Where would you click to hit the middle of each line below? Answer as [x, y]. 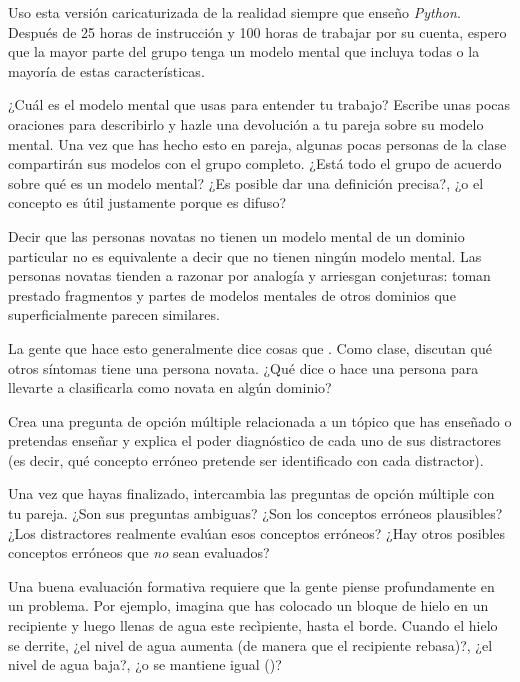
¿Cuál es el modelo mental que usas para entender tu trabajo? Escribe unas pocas [259, 104]
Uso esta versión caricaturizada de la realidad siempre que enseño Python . [234, 12]
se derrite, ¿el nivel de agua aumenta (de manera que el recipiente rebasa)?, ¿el [250, 644]
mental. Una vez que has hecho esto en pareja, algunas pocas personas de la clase [257, 143]
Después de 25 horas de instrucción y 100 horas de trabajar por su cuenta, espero [257, 31]
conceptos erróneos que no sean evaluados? [139, 552]
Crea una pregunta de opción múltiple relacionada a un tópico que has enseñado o [260, 420]
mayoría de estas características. [106, 70]
